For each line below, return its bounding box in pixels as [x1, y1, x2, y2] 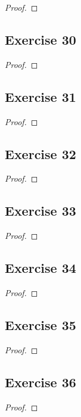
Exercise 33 [5, 201, 76, 220]
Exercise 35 [5, 315, 76, 334]
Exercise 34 [5, 259, 76, 277]
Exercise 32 [5, 144, 76, 163]
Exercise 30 [5, 30, 76, 48]
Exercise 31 [5, 87, 76, 105]
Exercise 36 [5, 372, 76, 391]
